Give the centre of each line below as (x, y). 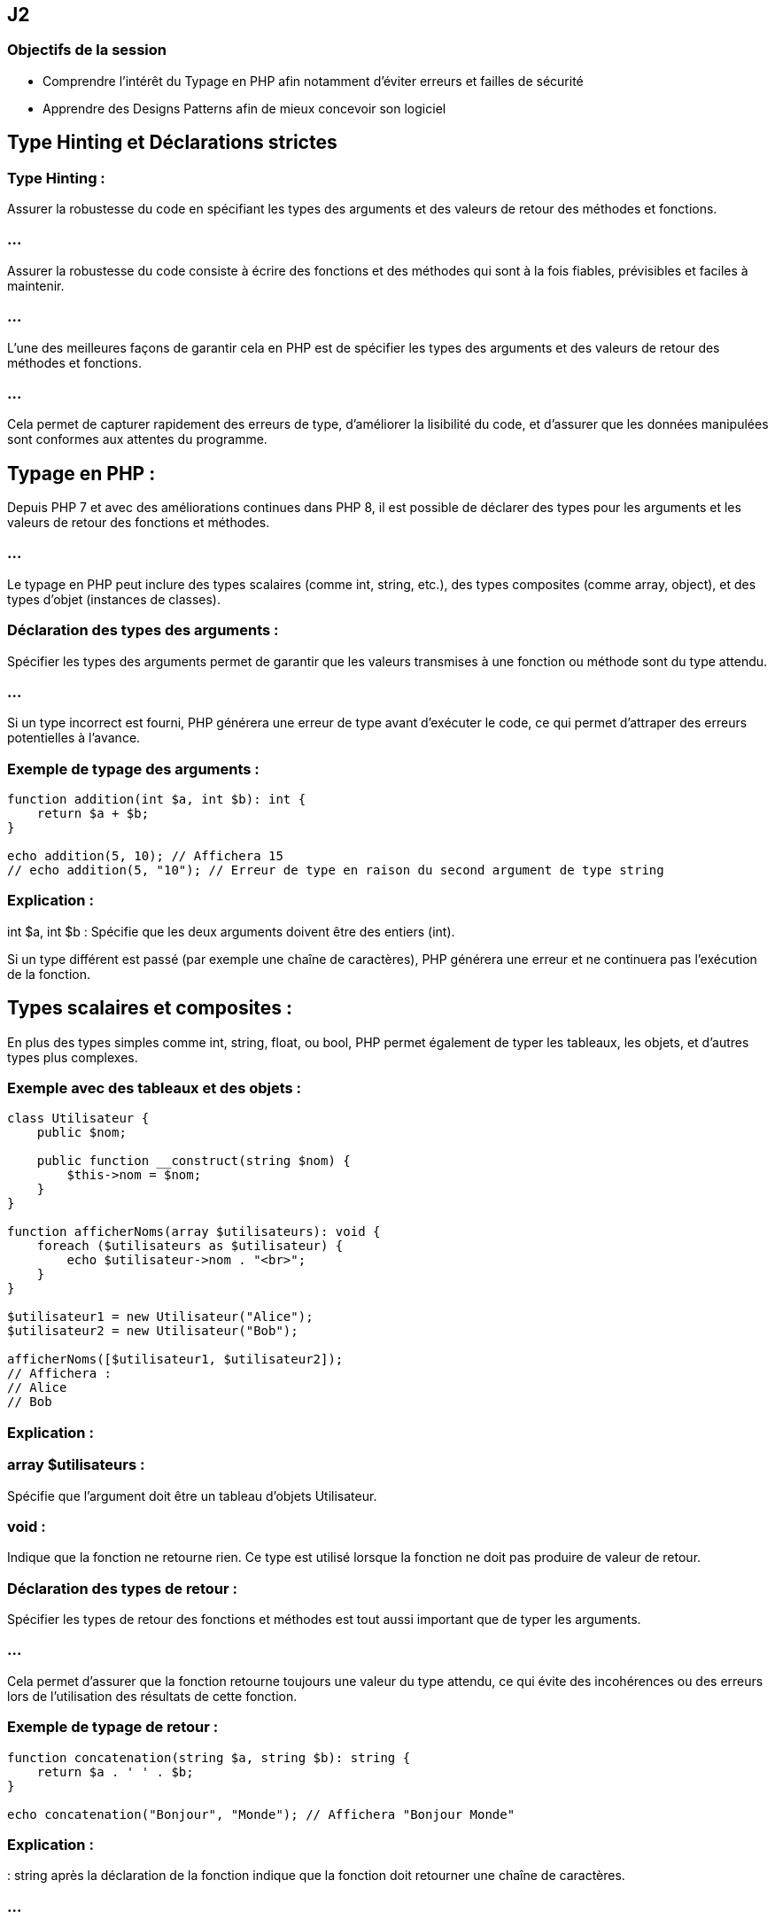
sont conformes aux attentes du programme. (137, 439)
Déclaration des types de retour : (122, 1588)
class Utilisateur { (78, 1119)
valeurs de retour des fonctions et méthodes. (139, 523)
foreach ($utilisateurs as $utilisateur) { (190, 1246)
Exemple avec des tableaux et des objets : (155, 1088)
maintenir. (36, 285)
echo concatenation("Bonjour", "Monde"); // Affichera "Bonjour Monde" (261, 1814)
